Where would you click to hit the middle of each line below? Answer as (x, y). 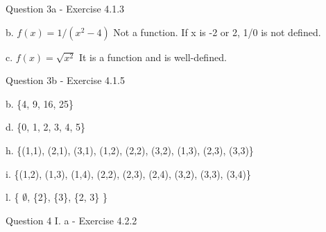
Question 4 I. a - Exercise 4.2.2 (71, 220)
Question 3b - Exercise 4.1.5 (65, 80)
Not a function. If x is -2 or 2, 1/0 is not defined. (217, 32)
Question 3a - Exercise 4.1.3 (65, 8)
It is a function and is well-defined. (153, 57)
